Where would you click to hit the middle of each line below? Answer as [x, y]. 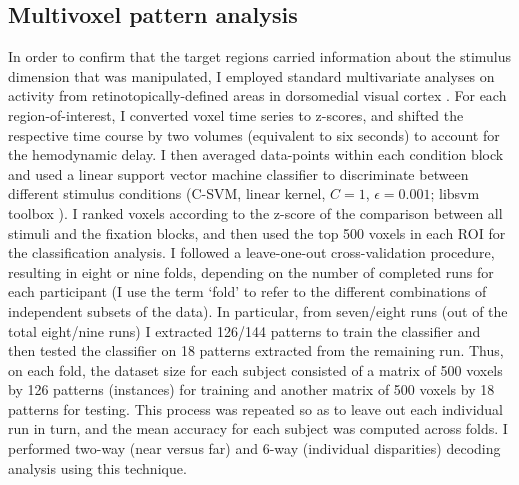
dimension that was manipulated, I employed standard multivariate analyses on [251, 75]
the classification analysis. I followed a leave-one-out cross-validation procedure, [251, 252]
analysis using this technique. [97, 467]
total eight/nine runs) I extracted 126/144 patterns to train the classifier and [244, 330]
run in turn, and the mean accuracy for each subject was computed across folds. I [258, 428]
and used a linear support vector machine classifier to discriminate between [238, 173]
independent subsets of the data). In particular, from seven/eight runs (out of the [258, 310]
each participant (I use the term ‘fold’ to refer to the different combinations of [247, 291]
